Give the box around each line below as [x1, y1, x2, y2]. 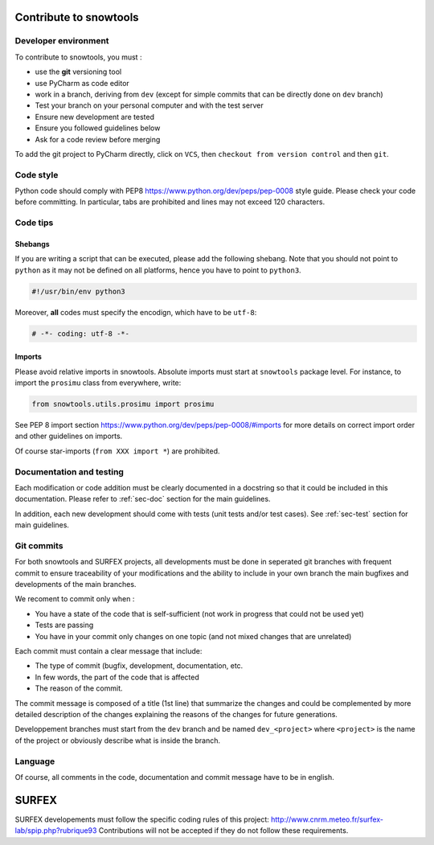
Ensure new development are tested [35, 112, 155, 121]
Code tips [14, 217, 54, 228]
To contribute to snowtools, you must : [14, 52, 142, 62]
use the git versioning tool [35, 67, 122, 76]
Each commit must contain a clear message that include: [14, 646, 203, 656]
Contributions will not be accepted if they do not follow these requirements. [98, 826, 349, 835]
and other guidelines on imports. [14, 431, 123, 441]
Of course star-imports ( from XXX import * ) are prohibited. [14, 446, 220, 456]
